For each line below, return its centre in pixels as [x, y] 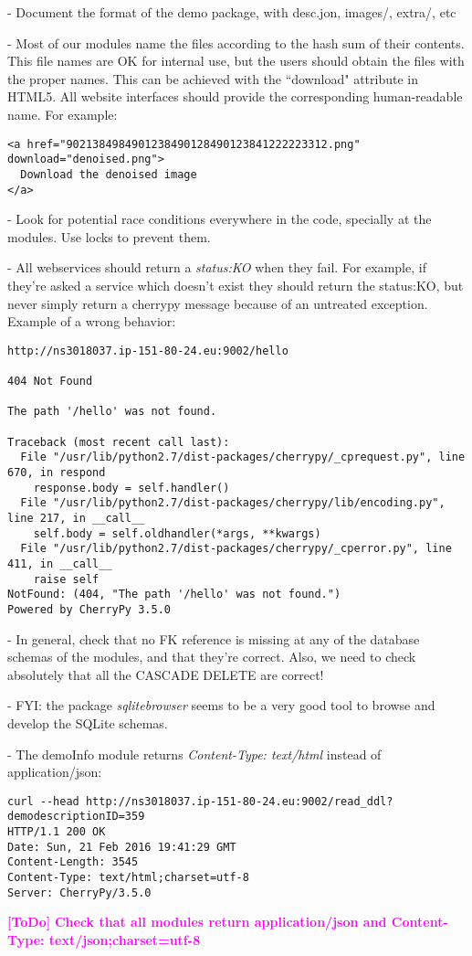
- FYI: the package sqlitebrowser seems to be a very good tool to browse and [221, 705]
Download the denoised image [109, 174]
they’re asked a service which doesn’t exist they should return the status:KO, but [236, 285]
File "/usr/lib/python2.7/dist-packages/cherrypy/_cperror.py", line [236, 549]
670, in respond [57, 473]
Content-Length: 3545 [73, 862]
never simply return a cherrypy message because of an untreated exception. [218, 303]
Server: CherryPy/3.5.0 [79, 892]
